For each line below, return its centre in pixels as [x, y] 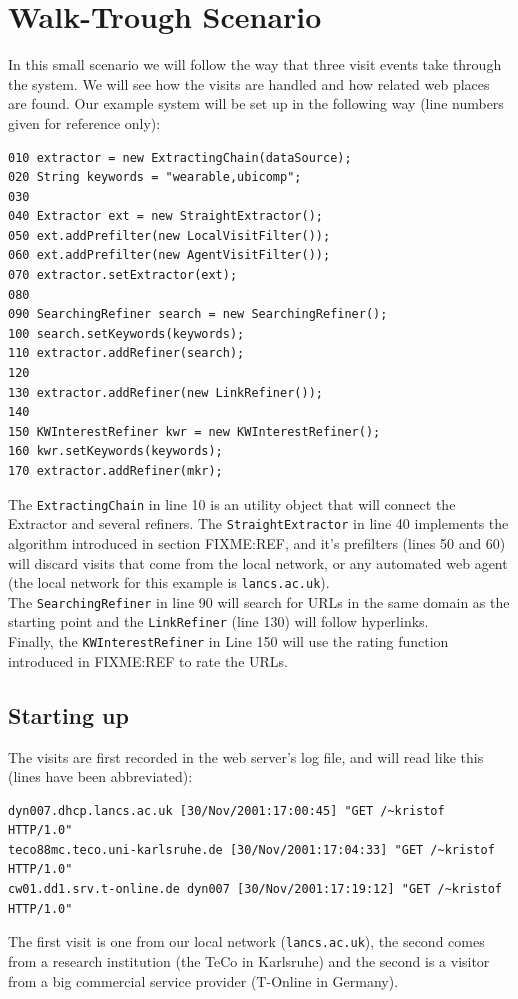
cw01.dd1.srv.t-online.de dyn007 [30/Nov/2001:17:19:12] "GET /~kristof [255, 889]
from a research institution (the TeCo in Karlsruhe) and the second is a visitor [249, 960]
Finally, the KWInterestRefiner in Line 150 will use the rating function [228, 641]
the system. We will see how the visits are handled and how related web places [249, 83]
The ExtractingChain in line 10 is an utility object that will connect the [232, 503]
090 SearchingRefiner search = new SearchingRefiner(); [198, 314]
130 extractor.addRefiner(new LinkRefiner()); [165, 392]
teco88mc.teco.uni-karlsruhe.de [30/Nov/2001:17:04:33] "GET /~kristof [251, 849]
